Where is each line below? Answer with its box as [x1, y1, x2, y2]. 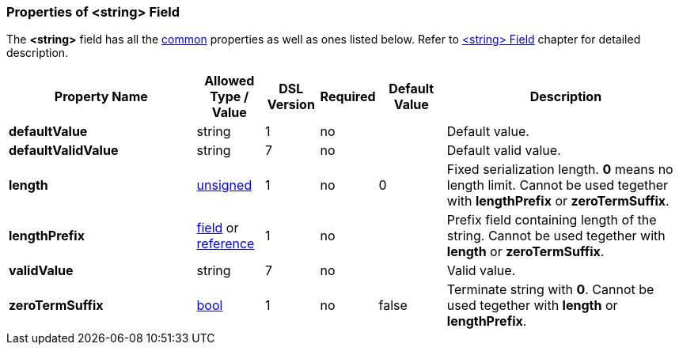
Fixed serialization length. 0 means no [446, 161, 673, 178]
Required [320, 89, 376, 105]
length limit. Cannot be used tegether [446, 177, 669, 194]
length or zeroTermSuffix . [446, 243, 605, 260]
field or [196, 220, 239, 236]
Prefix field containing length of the [446, 212, 657, 228]
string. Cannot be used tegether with [446, 228, 666, 244]
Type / [210, 89, 249, 105]
